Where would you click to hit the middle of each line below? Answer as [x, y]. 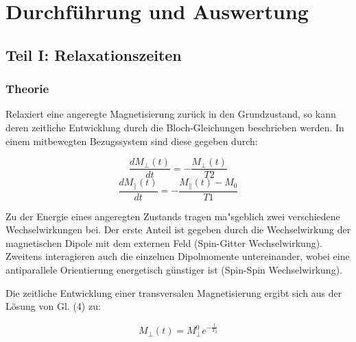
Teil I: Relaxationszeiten [94, 54]
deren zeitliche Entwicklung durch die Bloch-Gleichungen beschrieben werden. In [175, 127]
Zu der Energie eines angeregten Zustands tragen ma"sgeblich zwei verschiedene [173, 216]
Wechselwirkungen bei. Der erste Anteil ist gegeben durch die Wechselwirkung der [178, 229]
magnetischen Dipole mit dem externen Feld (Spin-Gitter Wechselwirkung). [164, 242]
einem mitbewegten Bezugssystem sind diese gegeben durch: [132, 141]
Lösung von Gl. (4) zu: [53, 306]
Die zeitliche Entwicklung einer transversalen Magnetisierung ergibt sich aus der [174, 292]
